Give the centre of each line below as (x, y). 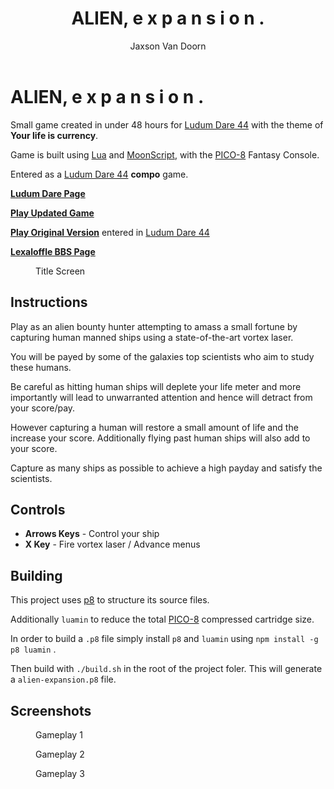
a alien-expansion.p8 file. (63, 679)
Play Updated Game (52, 213)
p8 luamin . (33, 649)
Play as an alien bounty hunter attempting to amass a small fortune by (154, 326)
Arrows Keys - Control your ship (92, 534)
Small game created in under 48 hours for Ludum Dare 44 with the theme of (167, 124)
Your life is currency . (54, 135)
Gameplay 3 (60, 773)
